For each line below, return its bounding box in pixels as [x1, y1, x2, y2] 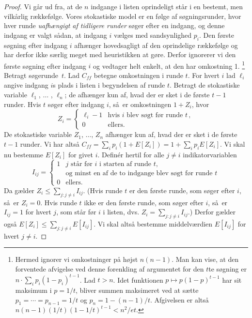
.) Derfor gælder [188, 207, 236, 217]
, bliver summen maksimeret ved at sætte [75, 285, 199, 295]
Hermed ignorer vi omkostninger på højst [15, 254, 138, 264]
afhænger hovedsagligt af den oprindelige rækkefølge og [74, 40, 238, 50]
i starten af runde [99, 160, 152, 167]
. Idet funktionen [113, 274, 163, 285]
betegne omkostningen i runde [94, 70, 183, 80]
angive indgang [4, 80, 48, 90]
